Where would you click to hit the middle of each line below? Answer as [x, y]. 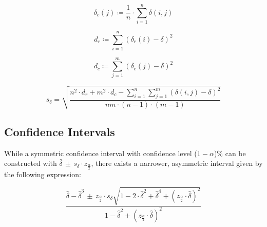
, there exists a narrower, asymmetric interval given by [177, 163]
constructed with [31, 163]
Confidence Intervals [60, 131]
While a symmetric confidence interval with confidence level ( [101, 153]
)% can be [230, 153]
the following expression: [43, 174]
